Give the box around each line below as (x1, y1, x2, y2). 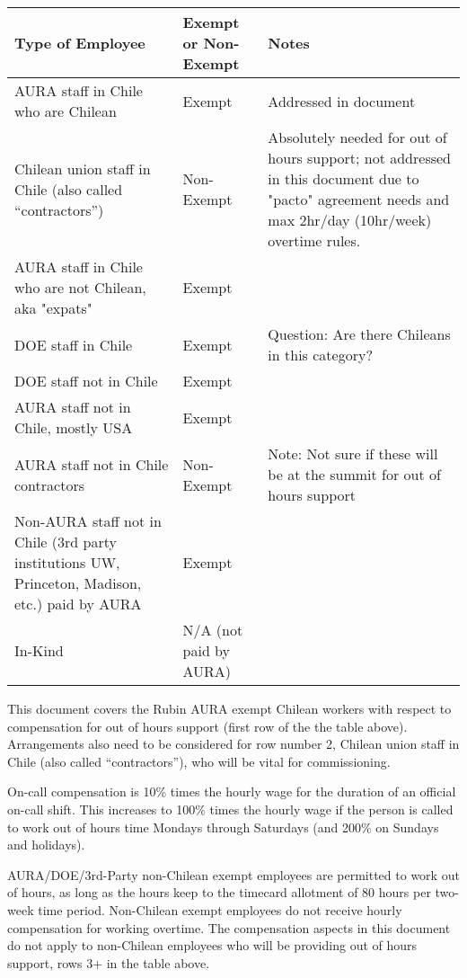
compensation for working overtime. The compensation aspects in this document (7, 918, 451, 937)
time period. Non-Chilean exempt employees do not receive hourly (38, 900, 402, 919)
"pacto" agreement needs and (268, 189, 450, 209)
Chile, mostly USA (14, 417, 133, 438)
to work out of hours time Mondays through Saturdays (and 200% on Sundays (7, 817, 439, 836)
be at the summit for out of (268, 464, 441, 485)
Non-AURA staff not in (14, 511, 162, 531)
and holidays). (7, 835, 85, 854)
